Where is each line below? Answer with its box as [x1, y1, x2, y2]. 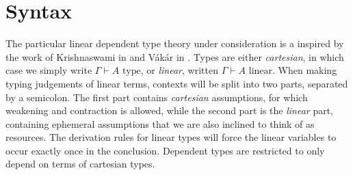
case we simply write [5, 63, 92, 77]
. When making [272, 63, 337, 77]
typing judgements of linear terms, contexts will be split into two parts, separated [5, 76, 348, 90]
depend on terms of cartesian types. [5, 157, 155, 171]
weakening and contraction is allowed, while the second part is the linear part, [5, 103, 333, 118]
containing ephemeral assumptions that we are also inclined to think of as [5, 116, 315, 131]
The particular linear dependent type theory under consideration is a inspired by [5, 36, 344, 51]
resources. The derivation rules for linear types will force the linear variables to [5, 130, 337, 144]
